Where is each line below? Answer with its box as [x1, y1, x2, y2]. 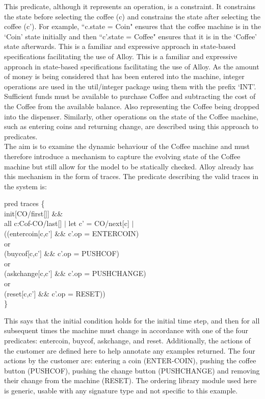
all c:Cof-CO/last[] [4, 218, 62, 229]
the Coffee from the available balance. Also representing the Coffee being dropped [4, 101, 259, 111]
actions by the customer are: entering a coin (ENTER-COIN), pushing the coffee [4, 355, 256, 366]
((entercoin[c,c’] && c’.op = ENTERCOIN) [4, 228, 139, 239]
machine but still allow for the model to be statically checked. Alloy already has [4, 161, 254, 171]
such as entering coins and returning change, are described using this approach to [4, 121, 258, 132]
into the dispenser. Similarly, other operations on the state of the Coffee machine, [4, 111, 259, 121]
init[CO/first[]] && [4, 208, 63, 218]
